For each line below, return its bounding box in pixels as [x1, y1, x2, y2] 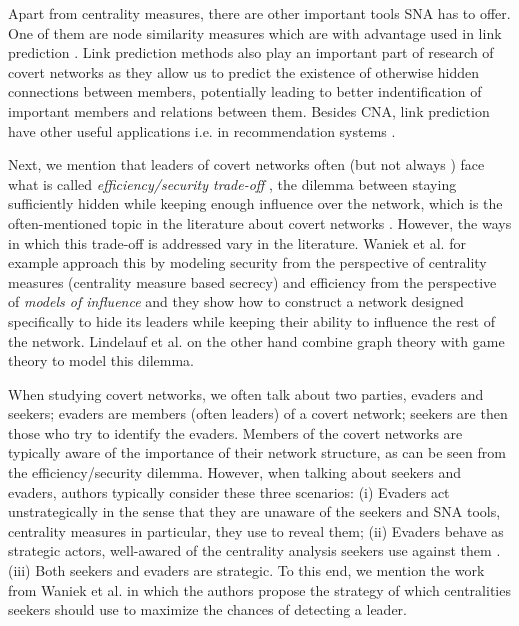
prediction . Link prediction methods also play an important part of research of [8, 42, 494, 63]
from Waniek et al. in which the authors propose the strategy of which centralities [8, 579, 511, 600]
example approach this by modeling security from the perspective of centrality [8, 252, 487, 273]
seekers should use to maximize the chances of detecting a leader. [8, 599, 407, 620]
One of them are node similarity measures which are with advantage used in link [8, 22, 502, 43]
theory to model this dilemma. [8, 350, 195, 371]
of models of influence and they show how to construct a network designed [8, 291, 464, 312]
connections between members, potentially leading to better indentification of [8, 81, 482, 102]
